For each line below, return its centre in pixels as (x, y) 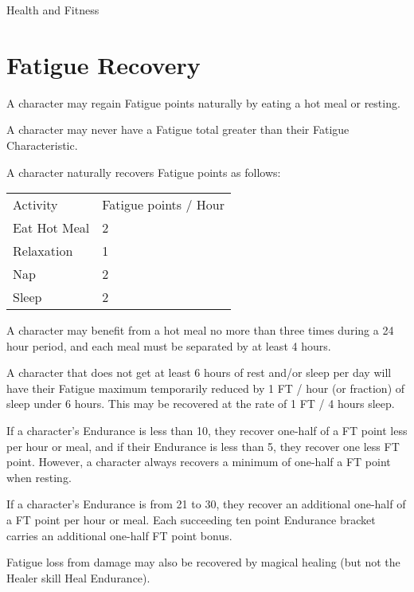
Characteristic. (42, 145)
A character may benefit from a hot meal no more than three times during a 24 (200, 330)
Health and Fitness (53, 10)
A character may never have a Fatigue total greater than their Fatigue (178, 129)
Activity (35, 205)
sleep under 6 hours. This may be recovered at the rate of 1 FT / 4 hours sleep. (201, 404)
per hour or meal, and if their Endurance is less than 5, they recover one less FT (203, 446)
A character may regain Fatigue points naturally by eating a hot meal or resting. (203, 102)
